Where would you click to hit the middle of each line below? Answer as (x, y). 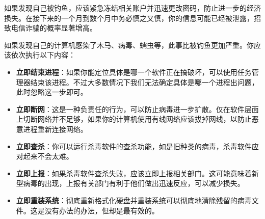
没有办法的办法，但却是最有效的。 (102, 210)
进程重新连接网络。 (55, 129)
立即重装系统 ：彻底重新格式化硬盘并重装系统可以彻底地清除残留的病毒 (134, 200)
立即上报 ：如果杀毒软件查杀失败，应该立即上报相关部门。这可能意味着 (134, 173)
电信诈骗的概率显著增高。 (54, 28)
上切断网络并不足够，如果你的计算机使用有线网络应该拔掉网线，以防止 (134, 119)
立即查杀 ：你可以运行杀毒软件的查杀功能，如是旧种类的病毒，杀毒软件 (134, 146)
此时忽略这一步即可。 (52, 92)
